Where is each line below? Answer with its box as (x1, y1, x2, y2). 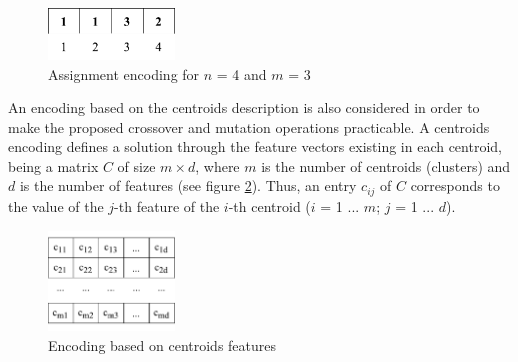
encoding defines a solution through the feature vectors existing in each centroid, (8, 136, 502, 157)
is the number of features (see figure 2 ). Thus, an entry (19, 175, 357, 196)
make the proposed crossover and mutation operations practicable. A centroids (8, 116, 490, 137)
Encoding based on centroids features (48, 334, 277, 355)
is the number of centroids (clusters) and (261, 155, 511, 176)
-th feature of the (114, 195, 220, 216)
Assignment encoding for (48, 63, 200, 84)
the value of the (8, 195, 104, 216)
